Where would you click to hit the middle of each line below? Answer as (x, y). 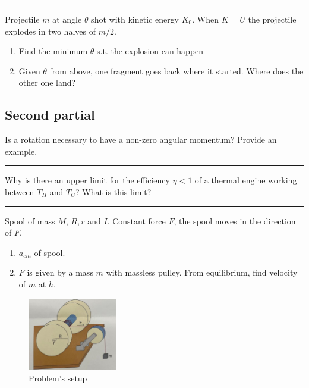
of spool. (50, 252)
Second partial (50, 115)
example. (21, 151)
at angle (67, 19)
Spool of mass (30, 220)
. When (205, 19)
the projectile (272, 19)
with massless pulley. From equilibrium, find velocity (202, 272)
